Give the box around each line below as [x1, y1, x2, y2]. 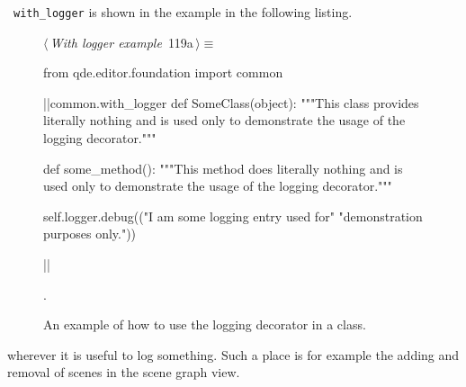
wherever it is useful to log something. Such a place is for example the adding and [7, 345, 460, 364]
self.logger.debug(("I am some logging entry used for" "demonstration [43, 206, 423, 225]
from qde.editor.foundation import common [43, 63, 283, 82]
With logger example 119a [49, 32, 193, 51]
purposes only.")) [43, 224, 137, 243]
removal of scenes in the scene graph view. [7, 363, 240, 382]
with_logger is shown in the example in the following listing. [13, 3, 353, 21]
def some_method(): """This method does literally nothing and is [43, 158, 403, 177]
